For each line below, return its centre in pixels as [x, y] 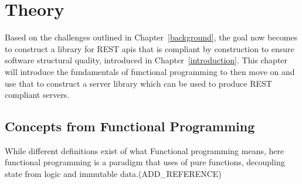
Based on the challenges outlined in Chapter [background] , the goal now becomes [151, 37]
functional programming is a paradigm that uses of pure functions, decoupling [145, 162]
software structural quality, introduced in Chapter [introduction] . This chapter [146, 60]
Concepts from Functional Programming [130, 126]
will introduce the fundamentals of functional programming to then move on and [150, 71]
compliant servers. [37, 95]
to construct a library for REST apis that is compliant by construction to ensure [150, 48]
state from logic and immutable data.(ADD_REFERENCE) [113, 174]
